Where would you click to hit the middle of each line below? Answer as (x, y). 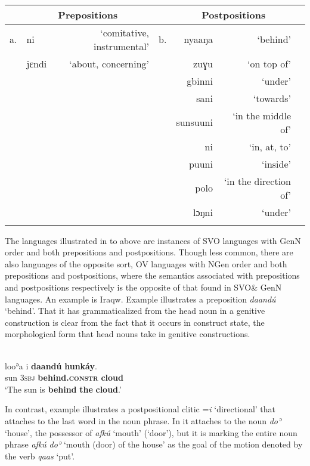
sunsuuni (194, 122)
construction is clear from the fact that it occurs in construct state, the (135, 322)
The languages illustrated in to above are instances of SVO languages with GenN (153, 240)
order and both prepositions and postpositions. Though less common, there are (149, 252)
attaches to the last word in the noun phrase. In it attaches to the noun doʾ (143, 420)
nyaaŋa (198, 39)
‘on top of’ (269, 63)
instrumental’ (122, 46)
